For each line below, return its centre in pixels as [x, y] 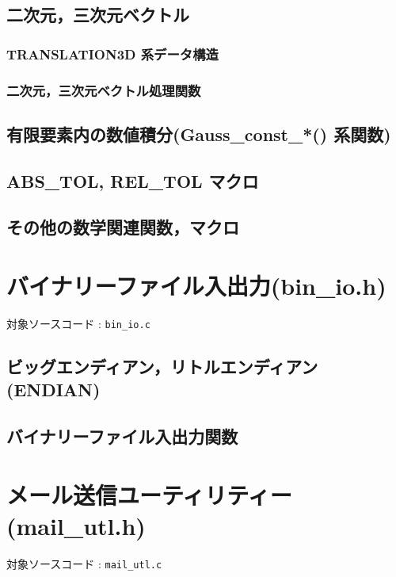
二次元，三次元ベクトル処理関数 [104, 90]
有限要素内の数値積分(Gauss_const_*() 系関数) [199, 134]
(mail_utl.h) [76, 525]
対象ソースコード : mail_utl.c [84, 563]
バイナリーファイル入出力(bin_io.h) [196, 285]
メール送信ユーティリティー [149, 494]
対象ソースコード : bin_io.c [78, 323]
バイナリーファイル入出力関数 [122, 436]
